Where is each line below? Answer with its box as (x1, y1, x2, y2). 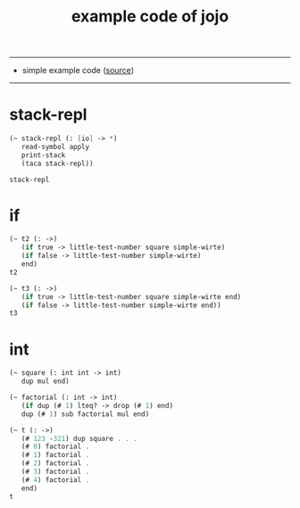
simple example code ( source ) (21, 65, 134, 76)
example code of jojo (71, 6, 229, 27)
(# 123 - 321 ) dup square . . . (21, 434, 138, 443)
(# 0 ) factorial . (21, 442, 90, 452)
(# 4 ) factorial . (21, 475, 90, 484)
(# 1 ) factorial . (21, 451, 90, 460)
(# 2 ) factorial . (21, 459, 90, 468)
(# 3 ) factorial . (21, 467, 90, 476)
